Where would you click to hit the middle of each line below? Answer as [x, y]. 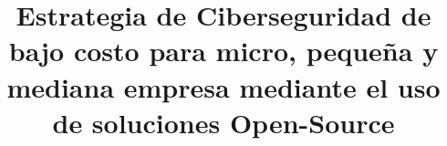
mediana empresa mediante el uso [223, 86]
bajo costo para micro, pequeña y [223, 51]
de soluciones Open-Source [223, 122]
